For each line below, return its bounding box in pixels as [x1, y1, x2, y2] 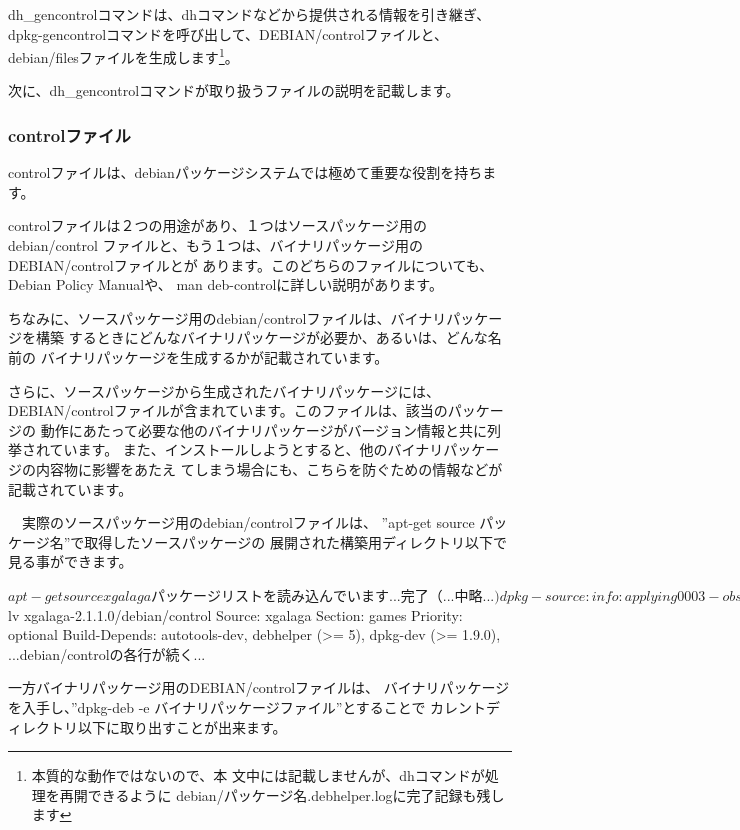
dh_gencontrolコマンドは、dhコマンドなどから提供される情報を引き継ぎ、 [8, 4, 491, 24]
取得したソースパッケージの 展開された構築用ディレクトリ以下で [84, 531, 508, 552]
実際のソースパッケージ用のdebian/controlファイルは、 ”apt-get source [21, 512, 475, 533]
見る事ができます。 [8, 551, 133, 572]
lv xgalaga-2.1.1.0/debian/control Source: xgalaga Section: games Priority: [8, 604, 463, 625]
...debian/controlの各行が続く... [8, 643, 206, 664]
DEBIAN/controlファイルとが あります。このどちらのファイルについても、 [8, 254, 494, 275]
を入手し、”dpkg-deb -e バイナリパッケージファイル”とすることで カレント [8, 696, 487, 717]
